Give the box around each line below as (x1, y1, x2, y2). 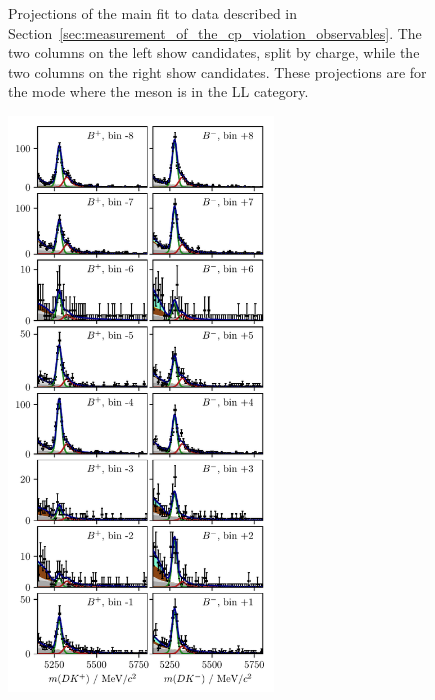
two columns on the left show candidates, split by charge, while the (8, 42, 420, 63)
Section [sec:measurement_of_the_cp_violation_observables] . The (8, 22, 422, 43)
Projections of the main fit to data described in (8, 3, 298, 23)
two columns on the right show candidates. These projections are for (8, 61, 427, 82)
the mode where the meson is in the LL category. (8, 81, 309, 102)
